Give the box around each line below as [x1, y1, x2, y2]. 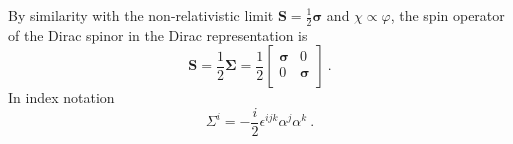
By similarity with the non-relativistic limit [8, 5, 274, 25]
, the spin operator [390, 5, 505, 25]
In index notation [8, 87, 115, 108]
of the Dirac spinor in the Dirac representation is [8, 24, 308, 45]
